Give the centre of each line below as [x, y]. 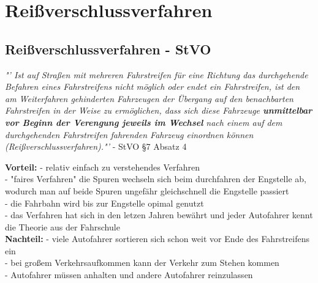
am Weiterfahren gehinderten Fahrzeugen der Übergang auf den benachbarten [149, 98]
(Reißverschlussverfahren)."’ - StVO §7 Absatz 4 [96, 146]
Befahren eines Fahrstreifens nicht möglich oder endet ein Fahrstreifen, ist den [153, 86]
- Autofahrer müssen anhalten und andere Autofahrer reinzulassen [129, 275]
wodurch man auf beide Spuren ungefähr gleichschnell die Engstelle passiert [147, 190]
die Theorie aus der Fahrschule [62, 226]
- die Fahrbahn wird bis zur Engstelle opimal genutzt [104, 203]
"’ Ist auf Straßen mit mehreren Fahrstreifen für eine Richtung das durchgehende [157, 74]
